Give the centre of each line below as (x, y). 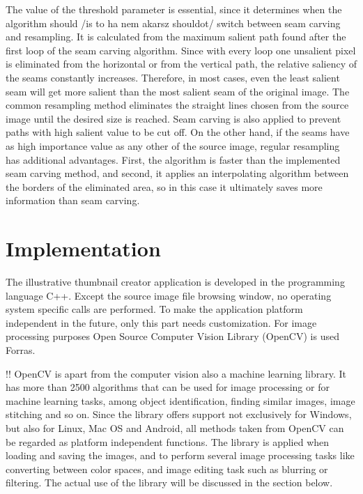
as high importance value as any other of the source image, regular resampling (173, 145)
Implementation (83, 248)
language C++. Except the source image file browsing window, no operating (169, 295)
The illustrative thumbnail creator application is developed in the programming (175, 282)
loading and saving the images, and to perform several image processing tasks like (180, 455)
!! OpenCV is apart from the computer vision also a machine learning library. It (176, 373)
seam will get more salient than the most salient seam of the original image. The (178, 91)
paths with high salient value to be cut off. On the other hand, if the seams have (178, 132)
